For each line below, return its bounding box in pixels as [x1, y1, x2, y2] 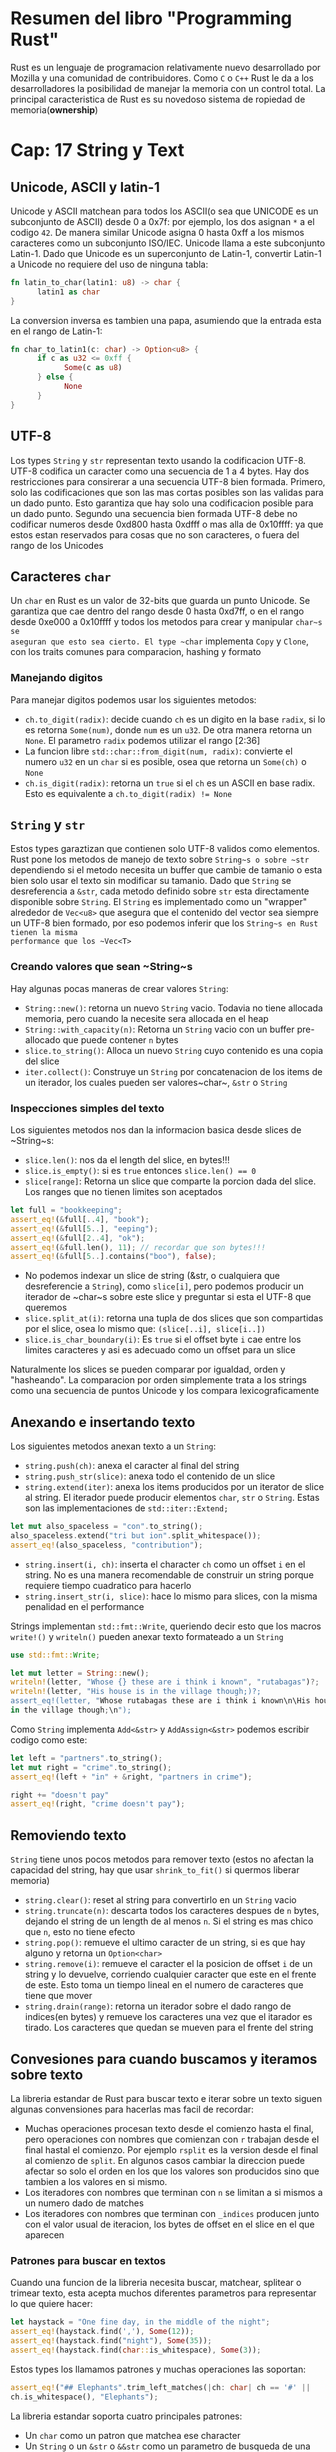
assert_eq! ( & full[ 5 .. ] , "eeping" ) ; [10, 1223, 159, 1234]
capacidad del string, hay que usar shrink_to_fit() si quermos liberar [10, 1864, 300, 1876]
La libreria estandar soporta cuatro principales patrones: [10, 2410, 243, 2422]
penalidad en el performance [24, 1600, 145, 1612]
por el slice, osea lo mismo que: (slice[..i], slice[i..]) [24, 1323, 266, 1335]
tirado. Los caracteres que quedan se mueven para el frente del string [24, 2022, 314, 2034]
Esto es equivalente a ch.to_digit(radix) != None [24, 787, 233, 799]
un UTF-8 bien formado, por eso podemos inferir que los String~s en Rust [10, 917, 319, 929]
